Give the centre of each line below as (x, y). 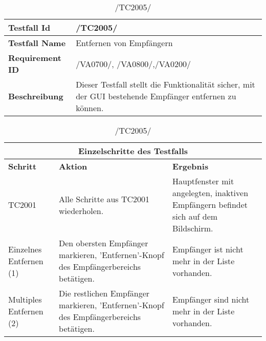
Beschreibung (36, 96)
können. (90, 108)
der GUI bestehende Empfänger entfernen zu (156, 96)
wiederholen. (81, 210)
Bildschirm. (193, 228)
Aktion (73, 166)
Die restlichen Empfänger (104, 293)
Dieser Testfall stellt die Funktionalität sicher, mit (165, 84)
